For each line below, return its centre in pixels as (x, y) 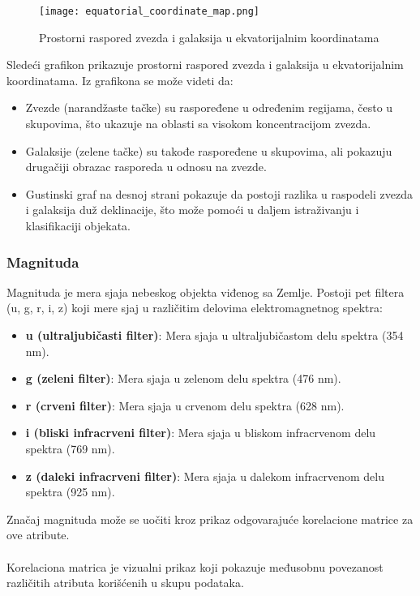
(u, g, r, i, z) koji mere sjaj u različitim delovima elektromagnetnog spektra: (195, 308)
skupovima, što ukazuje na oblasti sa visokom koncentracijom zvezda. (198, 124)
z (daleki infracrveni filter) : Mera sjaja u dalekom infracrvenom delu (205, 476)
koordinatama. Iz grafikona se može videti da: (120, 80)
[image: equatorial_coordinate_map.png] (150, 11)
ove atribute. (38, 535)
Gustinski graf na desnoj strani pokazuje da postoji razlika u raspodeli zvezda (219, 193)
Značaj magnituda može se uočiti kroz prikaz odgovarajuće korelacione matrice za (210, 519)
